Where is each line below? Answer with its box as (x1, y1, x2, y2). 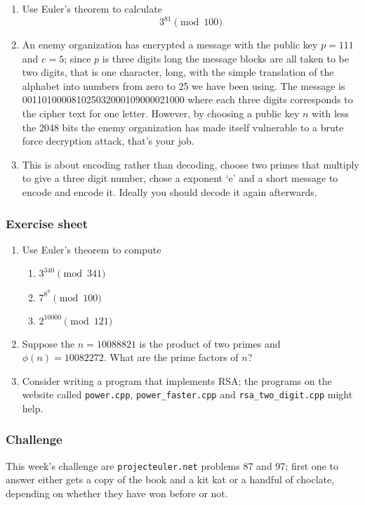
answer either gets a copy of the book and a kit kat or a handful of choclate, (6, 472, 335, 487)
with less (312, 106, 350, 121)
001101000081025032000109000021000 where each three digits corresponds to (22, 92, 353, 107)
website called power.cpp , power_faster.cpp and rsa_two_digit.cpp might (22, 387, 353, 402)
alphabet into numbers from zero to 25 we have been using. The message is (22, 78, 345, 93)
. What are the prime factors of (103, 350, 239, 365)
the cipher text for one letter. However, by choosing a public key (22, 106, 300, 121)
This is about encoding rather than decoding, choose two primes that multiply (22, 157, 359, 171)
